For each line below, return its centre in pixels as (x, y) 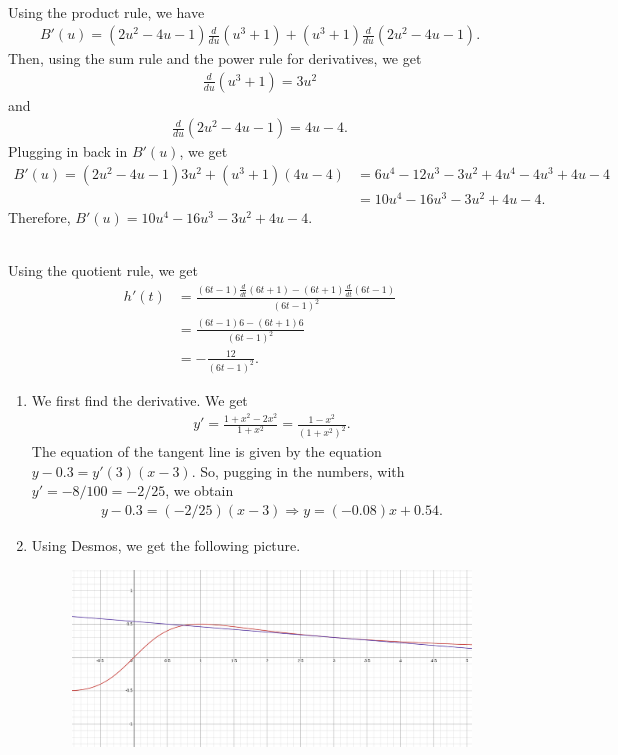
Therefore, (39, 217)
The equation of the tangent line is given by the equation (206, 451)
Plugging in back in (68, 151)
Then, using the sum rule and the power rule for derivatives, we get (215, 58)
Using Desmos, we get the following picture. (166, 545)
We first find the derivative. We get (139, 399)
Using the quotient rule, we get (103, 270)
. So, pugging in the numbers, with (298, 470)
